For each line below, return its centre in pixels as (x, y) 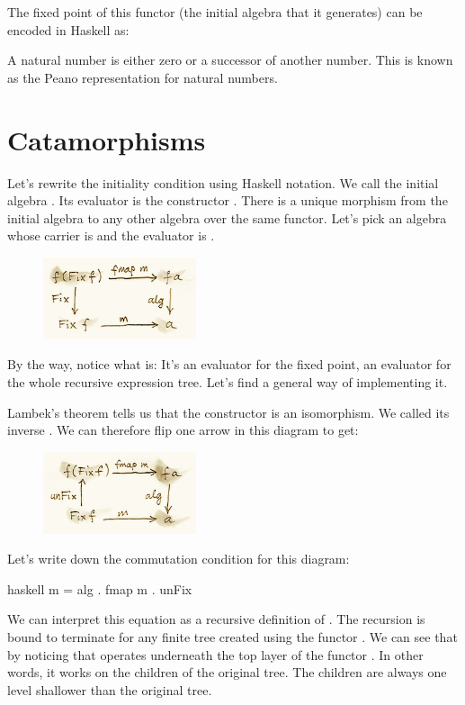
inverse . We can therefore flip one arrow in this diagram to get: (183, 430)
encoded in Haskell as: (68, 29)
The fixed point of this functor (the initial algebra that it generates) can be (215, 12)
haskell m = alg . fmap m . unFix (100, 588)
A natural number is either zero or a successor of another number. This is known (230, 60)
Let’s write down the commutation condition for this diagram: (179, 559)
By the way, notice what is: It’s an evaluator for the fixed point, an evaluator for (229, 364)
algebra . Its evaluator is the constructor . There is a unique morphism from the (228, 200)
